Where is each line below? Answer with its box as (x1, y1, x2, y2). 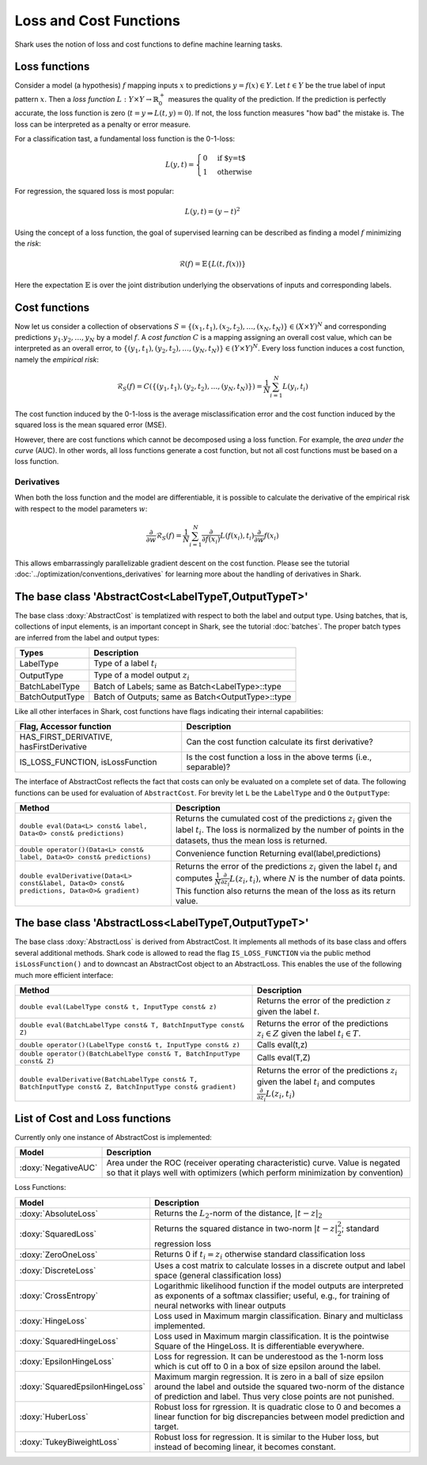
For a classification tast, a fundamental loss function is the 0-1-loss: (14, 134, 236, 144)
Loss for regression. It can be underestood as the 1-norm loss (154, 1350, 384, 1361)
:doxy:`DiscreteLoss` (19, 1265, 96, 1276)
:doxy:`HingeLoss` (19, 1315, 87, 1326)
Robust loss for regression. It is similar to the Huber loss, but (154, 1431, 380, 1442)
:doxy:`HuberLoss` (19, 1411, 89, 1422)
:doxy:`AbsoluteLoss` (19, 1208, 99, 1219)
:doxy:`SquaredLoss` (19, 1229, 96, 1240)
